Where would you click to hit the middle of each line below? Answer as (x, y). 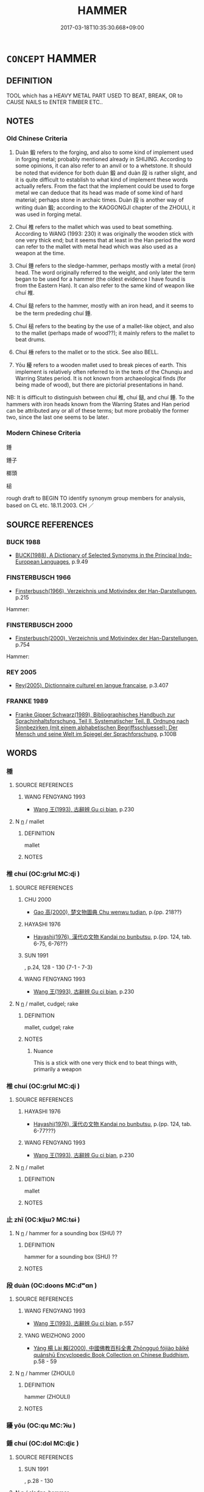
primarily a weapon (58, 1069)
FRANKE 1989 (27, 701)
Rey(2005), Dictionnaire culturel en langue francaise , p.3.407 (92, 685)
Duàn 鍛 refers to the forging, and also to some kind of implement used (104, 152)
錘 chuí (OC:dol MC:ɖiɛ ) (43, 1443)
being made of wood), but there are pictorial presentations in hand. (99, 385)
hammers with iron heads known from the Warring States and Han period (98, 404)
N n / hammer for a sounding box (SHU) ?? (69, 1233)
